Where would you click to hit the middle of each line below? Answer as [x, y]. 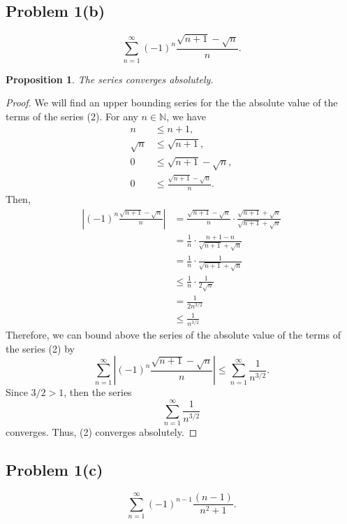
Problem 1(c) [54, 470]
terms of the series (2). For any [72, 116]
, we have [186, 116]
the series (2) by [40, 348]
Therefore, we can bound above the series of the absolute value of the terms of [173, 335]
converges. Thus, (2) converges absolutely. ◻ [102, 432]
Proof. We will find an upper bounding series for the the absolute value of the [172, 102]
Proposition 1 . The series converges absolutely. [110, 79]
